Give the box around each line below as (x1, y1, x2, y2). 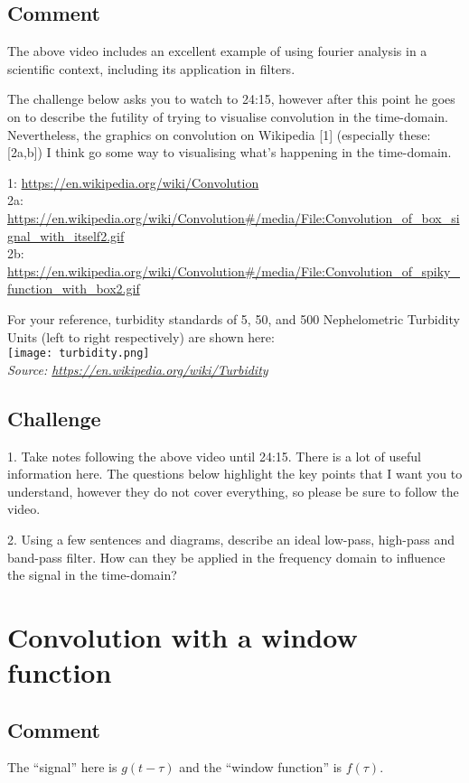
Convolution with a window (7, 618, 358, 655)
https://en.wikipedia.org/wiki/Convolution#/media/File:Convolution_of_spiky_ (7, 261, 460, 280)
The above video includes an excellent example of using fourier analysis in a (7, 42, 427, 61)
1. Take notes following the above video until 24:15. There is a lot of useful (7, 446, 421, 465)
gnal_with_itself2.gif (7, 226, 125, 245)
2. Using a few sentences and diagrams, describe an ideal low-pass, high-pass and (7, 529, 455, 548)
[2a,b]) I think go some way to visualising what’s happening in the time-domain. (7, 143, 452, 162)
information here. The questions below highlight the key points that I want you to (7, 464, 463, 483)
